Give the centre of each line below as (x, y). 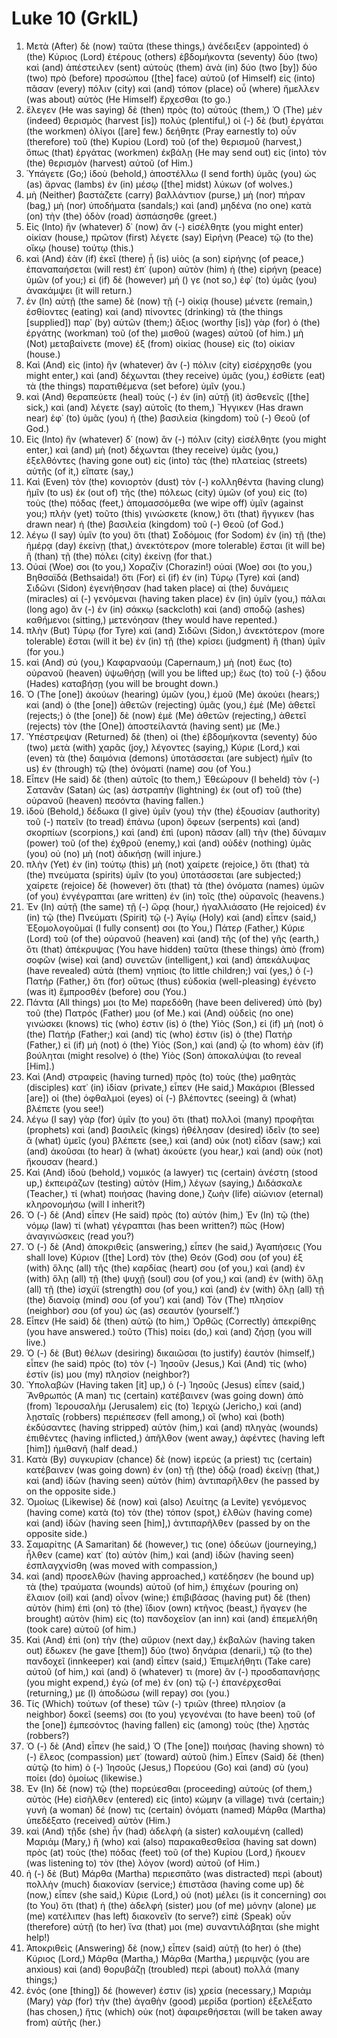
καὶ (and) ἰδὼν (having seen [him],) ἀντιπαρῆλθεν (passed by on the (168, 1523)
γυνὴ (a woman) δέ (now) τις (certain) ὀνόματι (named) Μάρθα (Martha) (176, 1809)
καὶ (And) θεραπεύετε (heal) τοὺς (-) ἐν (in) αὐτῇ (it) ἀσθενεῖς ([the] (167, 396)
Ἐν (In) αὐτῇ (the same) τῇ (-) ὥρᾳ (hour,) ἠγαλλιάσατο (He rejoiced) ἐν (175, 906)
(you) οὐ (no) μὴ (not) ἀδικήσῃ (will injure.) (113, 853)
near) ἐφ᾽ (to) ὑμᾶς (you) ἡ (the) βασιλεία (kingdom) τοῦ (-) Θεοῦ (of (168, 418)
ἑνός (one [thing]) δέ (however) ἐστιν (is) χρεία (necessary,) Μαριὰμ (168, 1990)
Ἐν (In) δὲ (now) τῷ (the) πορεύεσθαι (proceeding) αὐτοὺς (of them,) (169, 1788)
